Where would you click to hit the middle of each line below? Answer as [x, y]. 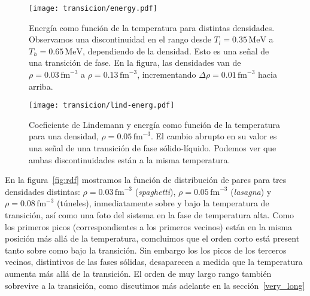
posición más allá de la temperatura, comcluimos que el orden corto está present [152, 238]
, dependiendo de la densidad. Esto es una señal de [176, 51]
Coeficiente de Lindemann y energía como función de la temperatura [154, 124]
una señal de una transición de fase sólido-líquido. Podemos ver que [153, 148]
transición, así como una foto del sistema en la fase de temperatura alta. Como [150, 215]
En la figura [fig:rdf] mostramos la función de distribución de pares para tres [146, 180]
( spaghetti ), [155, 191]
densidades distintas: [42, 191]
